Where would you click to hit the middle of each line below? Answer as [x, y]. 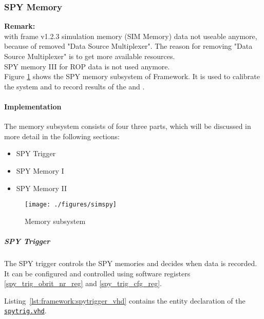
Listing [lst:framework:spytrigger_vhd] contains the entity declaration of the [125, 300]
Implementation [33, 106]
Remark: [20, 26]
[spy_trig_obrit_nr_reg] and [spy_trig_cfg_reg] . [83, 283]
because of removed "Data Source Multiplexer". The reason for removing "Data [128, 46]
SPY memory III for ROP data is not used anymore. [87, 66]
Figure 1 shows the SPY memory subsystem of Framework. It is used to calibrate [132, 76]
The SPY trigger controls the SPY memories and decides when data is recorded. [131, 263]
